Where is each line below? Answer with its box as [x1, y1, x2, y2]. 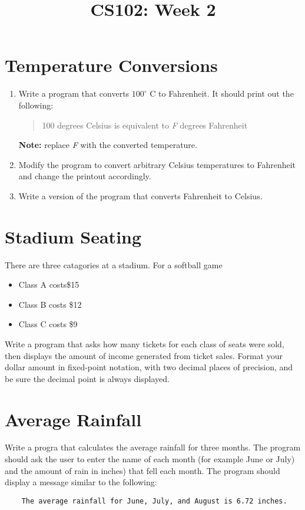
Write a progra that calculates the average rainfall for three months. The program [5, 441, 301, 453]
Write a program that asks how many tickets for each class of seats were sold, [5, 337, 284, 350]
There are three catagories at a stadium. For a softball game [5, 258, 223, 271]
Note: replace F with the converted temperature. [18, 139, 197, 151]
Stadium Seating [5, 224, 142, 248]
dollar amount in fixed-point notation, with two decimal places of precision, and [5, 361, 293, 373]
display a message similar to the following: [5, 476, 157, 488]
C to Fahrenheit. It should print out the [150, 87, 294, 100]
